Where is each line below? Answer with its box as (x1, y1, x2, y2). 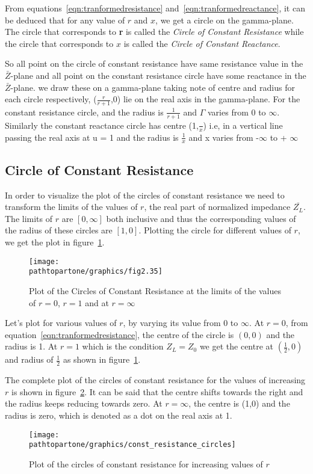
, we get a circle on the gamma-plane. (155, 13, 294, 26)
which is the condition (82, 340, 164, 352)
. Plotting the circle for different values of (138, 224, 291, 236)
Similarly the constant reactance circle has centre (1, (5, 118, 199, 131)
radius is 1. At (5, 340, 58, 352)
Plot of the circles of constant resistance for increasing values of (29, 457, 263, 470)
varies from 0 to (208, 105, 266, 118)
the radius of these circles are (5, 224, 113, 236)
